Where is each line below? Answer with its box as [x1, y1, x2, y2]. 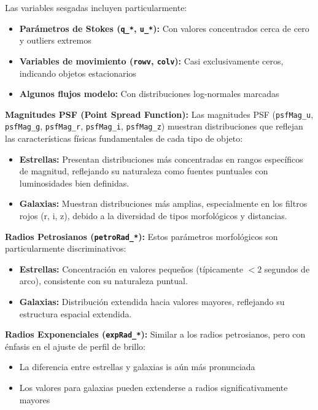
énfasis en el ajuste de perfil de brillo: [5, 339, 145, 352]
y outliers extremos [19, 34, 91, 47]
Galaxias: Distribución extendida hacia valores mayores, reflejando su [19, 295, 285, 307]
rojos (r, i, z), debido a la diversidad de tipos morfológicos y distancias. [19, 209, 287, 222]
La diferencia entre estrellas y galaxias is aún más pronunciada [19, 360, 255, 373]
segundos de [264, 262, 310, 275]
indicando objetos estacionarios [19, 66, 136, 79]
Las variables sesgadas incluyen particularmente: [5, 1, 187, 14]
